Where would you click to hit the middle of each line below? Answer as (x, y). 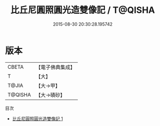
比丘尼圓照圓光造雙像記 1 (37, 119)
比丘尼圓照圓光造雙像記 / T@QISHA (83, 10)
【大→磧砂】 (50, 95)
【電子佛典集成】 (55, 67)
